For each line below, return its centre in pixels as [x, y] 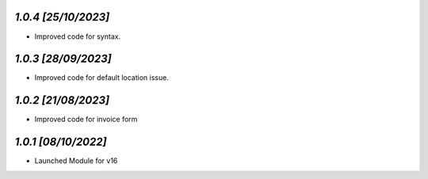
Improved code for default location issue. [102, 78]
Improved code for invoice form [86, 120]
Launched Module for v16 [76, 161]
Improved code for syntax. [78, 36]
